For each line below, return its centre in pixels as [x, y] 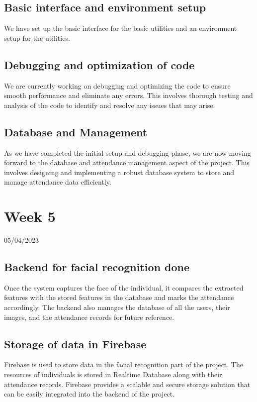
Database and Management [76, 132]
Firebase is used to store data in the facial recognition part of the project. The [124, 364]
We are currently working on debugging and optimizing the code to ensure [117, 85]
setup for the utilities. [37, 38]
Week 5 [30, 216]
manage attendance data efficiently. [58, 182]
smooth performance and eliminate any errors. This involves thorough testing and [128, 95]
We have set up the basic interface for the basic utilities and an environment [121, 28]
